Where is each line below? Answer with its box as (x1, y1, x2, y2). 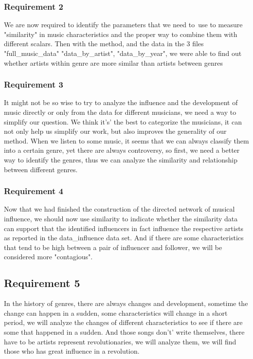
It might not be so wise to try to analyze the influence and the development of (4, 97, 238, 108)
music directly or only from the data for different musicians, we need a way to (4, 107, 236, 117)
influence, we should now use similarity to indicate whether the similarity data (4, 213, 238, 223)
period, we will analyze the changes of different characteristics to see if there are (4, 317, 243, 327)
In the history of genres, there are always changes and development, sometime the (4, 298, 248, 308)
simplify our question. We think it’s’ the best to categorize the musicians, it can (4, 116, 242, 126)
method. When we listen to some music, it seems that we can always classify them (4, 135, 249, 145)
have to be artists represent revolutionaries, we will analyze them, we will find (4, 336, 236, 346)
